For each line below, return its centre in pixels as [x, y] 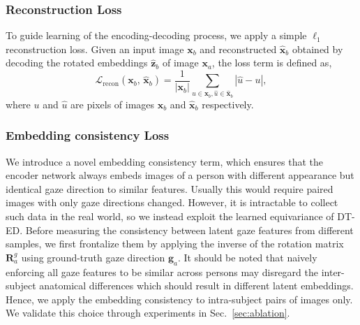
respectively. [228, 104]
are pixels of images [113, 104]
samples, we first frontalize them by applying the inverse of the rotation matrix [175, 244]
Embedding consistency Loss [88, 135]
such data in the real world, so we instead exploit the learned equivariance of [170, 216]
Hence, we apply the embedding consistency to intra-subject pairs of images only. [179, 299]
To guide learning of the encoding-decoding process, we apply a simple [156, 35]
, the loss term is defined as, [272, 63]
